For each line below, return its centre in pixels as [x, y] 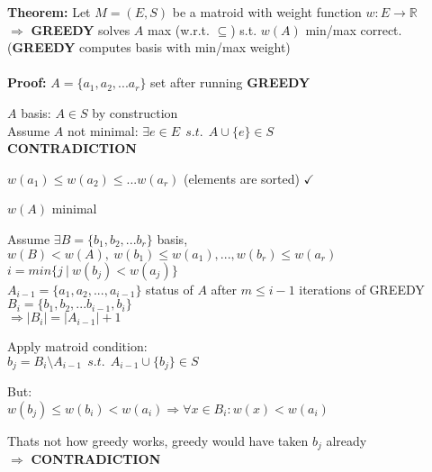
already [346, 440]
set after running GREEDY [230, 82]
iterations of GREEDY [362, 289]
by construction [135, 112]
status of [170, 289]
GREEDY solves [81, 29]
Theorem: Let [49, 12]
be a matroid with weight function [267, 12]
